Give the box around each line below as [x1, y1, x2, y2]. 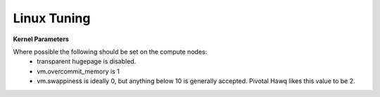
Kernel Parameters [13, 35, 70, 43]
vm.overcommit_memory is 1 [37, 67, 120, 75]
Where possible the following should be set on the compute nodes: [13, 47, 208, 56]
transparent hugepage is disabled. [37, 57, 137, 66]
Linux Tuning [13, 10, 91, 26]
